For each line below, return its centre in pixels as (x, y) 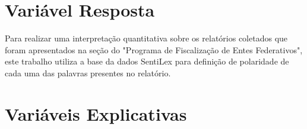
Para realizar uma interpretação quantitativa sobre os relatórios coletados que (146, 38)
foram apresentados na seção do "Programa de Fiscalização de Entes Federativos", (154, 49)
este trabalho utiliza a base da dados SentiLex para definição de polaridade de (147, 61)
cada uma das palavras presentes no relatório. (88, 72)
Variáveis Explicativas (96, 113)
